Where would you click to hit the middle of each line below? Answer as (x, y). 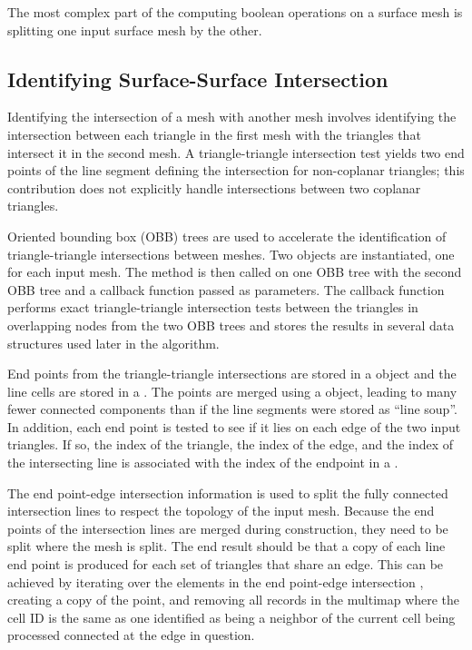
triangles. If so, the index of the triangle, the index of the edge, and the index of (231, 444)
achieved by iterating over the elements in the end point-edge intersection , (216, 581)
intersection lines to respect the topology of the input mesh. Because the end (221, 511)
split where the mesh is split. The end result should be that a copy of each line (226, 546)
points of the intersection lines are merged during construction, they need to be (228, 528)
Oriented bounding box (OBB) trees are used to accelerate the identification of (227, 236)
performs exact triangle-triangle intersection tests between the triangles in (213, 307)
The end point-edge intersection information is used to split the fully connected (228, 492)
